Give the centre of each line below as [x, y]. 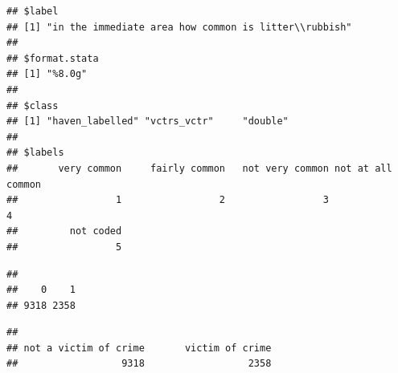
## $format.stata [53, 58]
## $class [33, 105]
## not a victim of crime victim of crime [139, 348]
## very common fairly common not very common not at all [199, 168]
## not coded [64, 231]
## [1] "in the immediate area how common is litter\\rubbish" [179, 27]
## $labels [35, 153]
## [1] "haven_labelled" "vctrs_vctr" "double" [148, 122]
